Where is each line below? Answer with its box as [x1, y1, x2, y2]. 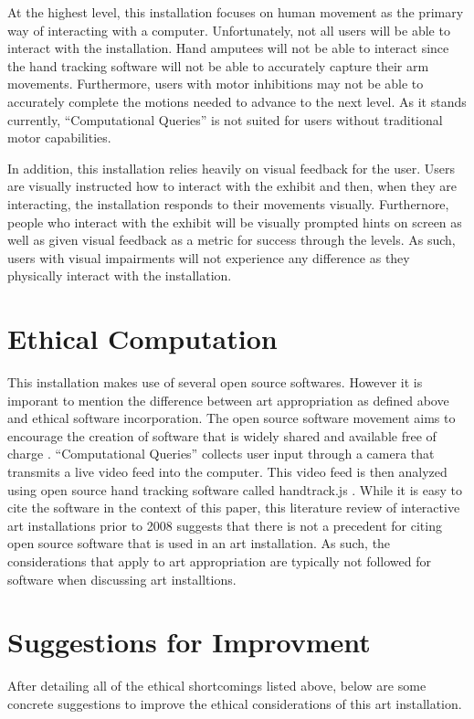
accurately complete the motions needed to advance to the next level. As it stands [7, 91, 467, 111]
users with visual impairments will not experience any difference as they [7, 248, 410, 267]
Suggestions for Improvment [7, 623, 371, 661]
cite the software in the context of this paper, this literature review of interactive [7, 498, 460, 517]
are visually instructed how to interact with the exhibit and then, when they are [7, 176, 457, 196]
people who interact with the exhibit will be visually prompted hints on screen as [7, 212, 462, 231]
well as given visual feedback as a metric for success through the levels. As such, [7, 230, 456, 249]
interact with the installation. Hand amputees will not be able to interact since [7, 38, 449, 58]
